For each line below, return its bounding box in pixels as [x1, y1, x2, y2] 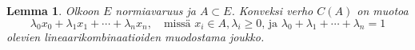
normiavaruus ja [115, 2, 196, 18]
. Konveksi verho [231, 2, 313, 18]
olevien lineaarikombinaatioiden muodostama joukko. [6, 29, 265, 45]
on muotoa [357, 2, 409, 18]
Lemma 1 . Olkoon [6, 2, 99, 18]
